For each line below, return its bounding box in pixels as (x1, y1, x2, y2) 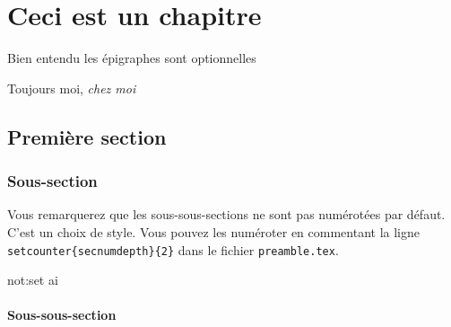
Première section (7, 122, 167, 150)
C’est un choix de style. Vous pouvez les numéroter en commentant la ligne (7, 222, 420, 241)
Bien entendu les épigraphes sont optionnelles (7, 49, 256, 67)
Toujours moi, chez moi (7, 78, 136, 97)
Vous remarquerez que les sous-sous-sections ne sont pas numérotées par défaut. (7, 205, 446, 224)
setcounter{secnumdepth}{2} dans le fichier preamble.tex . (7, 240, 339, 259)
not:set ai (7, 270, 58, 289)
